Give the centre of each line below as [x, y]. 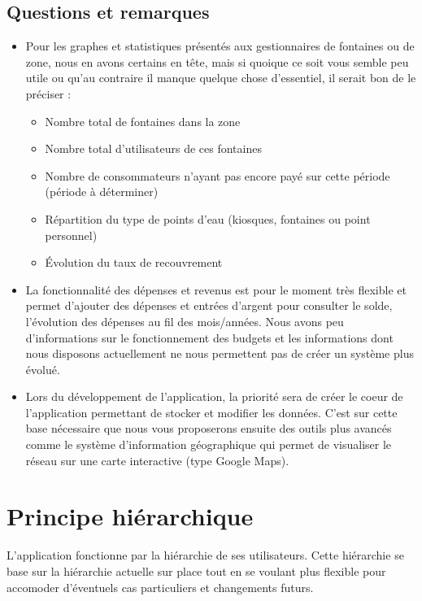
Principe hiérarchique [130, 516]
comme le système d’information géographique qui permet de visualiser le [209, 444]
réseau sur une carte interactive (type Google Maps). [157, 460]
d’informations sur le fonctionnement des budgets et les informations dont [209, 337]
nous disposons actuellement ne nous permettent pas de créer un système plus [220, 353]
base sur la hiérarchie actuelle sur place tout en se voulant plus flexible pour [196, 571]
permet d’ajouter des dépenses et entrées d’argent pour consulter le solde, [209, 305]
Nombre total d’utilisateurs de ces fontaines [153, 148]
